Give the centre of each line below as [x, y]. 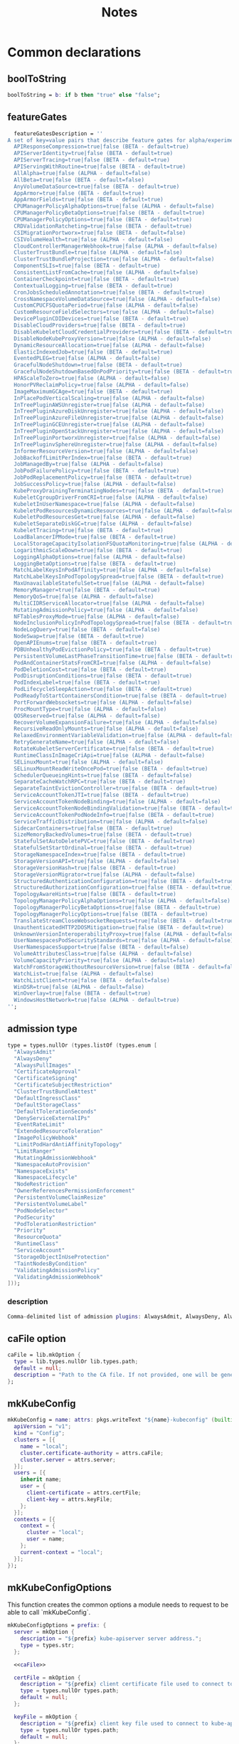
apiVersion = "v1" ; [43, 1427]
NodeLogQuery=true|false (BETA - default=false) [87, 630]
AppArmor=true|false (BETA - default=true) [79, 193]
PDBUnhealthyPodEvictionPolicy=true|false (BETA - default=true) [113, 649]
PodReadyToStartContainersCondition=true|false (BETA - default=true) [121, 696]
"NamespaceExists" [41, 1171]
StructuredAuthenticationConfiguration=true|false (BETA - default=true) [125, 881]
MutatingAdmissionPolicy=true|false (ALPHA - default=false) [106, 610]
